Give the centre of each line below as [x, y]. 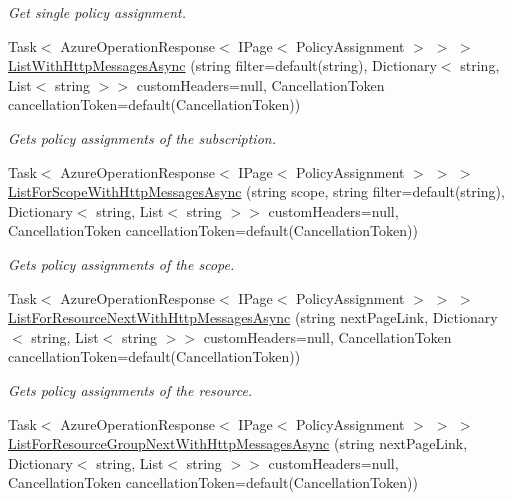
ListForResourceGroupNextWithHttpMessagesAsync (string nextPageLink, [238, 443]
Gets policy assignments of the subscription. [142, 137]
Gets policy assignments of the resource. [130, 389]
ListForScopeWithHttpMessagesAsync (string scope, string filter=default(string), [256, 191]
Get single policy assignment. [97, 12]
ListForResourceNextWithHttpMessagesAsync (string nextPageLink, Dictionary [253, 317]
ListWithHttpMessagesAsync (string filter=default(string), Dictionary [222, 65]
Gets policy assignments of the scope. [121, 263]
